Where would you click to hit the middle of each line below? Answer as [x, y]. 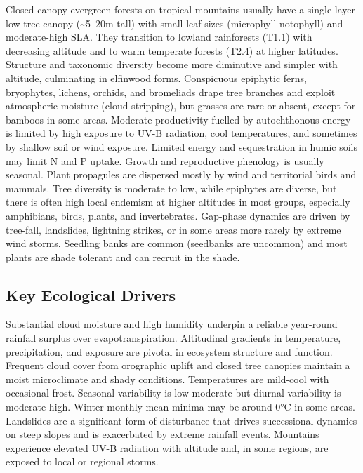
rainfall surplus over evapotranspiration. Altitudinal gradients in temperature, [173, 338]
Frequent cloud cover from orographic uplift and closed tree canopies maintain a [178, 365]
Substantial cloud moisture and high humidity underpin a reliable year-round [172, 324]
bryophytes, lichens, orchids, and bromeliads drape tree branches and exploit [171, 92]
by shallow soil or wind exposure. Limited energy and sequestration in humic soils [182, 146]
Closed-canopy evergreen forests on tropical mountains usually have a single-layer [181, 9]
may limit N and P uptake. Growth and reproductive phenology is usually [165, 160]
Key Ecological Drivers [91, 294]
